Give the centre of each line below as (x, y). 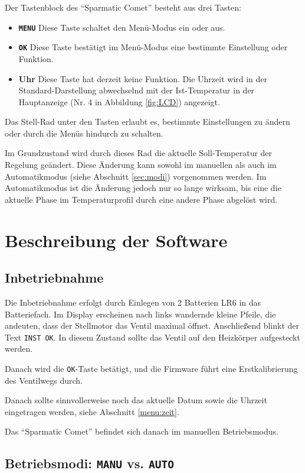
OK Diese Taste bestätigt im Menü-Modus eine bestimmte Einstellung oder (153, 47)
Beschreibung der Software (116, 240)
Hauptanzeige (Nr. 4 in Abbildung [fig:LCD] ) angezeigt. (119, 101)
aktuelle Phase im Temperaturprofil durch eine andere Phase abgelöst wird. (141, 199)
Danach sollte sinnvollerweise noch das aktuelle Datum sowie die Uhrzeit (136, 400)
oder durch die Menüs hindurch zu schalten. (84, 133)
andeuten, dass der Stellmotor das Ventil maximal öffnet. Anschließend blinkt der (152, 325)
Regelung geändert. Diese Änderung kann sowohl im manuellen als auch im (141, 165)
